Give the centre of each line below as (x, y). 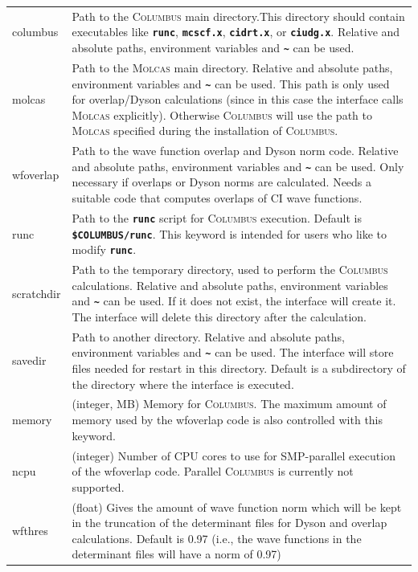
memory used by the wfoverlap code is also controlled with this (227, 420)
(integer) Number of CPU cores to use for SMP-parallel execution (234, 455)
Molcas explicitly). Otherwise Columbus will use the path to (222, 114)
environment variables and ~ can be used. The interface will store (233, 352)
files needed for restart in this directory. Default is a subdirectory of (239, 368)
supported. (98, 486)
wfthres (30, 530)
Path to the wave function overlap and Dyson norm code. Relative (235, 151)
